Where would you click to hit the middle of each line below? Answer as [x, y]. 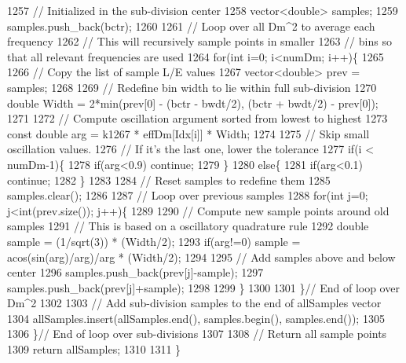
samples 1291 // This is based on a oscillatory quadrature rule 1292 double [188, 226]
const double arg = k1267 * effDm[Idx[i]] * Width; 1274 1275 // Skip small [188, 133]
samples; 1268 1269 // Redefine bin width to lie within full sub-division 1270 [192, 87]
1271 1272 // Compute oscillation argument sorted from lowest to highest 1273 [198, 118]
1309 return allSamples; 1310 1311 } [94, 349]
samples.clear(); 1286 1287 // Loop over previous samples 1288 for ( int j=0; [188, 195]
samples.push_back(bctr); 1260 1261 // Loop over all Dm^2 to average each [191, 26]
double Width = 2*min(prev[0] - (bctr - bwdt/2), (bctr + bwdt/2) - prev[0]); [193, 103]
